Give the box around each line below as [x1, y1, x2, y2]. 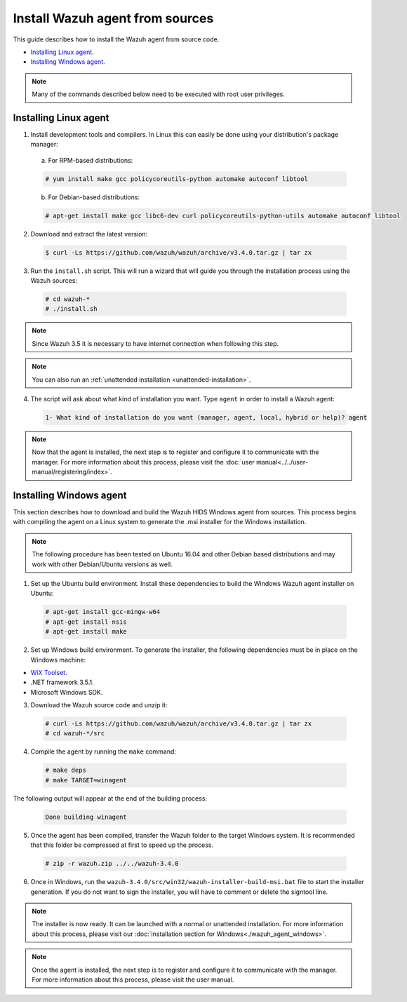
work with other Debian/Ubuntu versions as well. [32, 560, 173, 568]
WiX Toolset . [30, 668, 67, 676]
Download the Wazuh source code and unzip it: [30, 701, 168, 709]
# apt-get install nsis [45, 617, 128, 626]
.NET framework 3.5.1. [30, 678, 94, 687]
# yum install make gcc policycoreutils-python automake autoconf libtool [45, 175, 309, 182]
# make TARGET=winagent [45, 776, 128, 784]
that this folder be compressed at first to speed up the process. [30, 841, 214, 849]
